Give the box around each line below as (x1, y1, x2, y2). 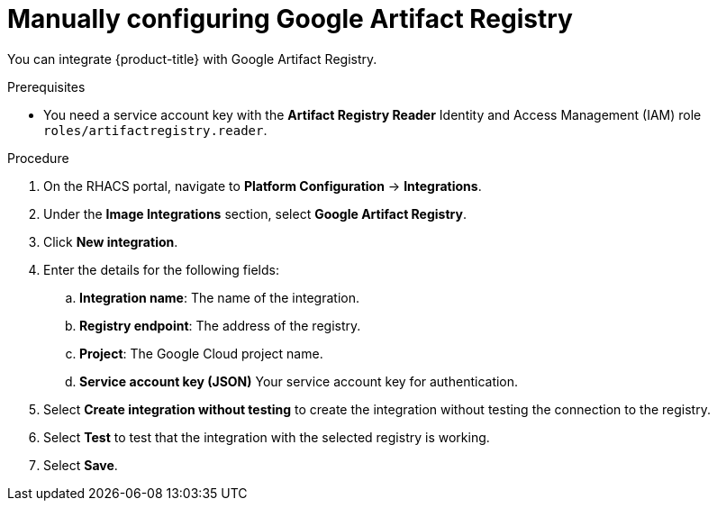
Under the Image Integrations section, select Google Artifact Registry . (43, 205, 467, 222)
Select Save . (43, 457, 118, 473)
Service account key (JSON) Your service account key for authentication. (79, 373, 519, 389)
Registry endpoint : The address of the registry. (79, 317, 361, 333)
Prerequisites (7, 78, 86, 95)
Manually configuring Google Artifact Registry (7, 4, 573, 34)
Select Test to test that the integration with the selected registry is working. (43, 429, 490, 445)
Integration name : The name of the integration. (79, 289, 359, 305)
